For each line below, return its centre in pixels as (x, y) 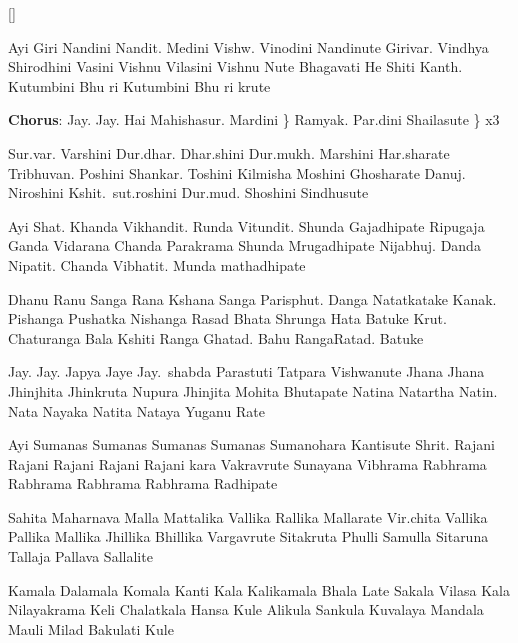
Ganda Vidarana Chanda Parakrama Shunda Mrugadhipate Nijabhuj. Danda (244, 245)
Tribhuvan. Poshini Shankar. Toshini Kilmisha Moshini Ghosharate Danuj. (237, 172)
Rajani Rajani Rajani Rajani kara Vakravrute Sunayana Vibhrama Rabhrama (247, 463)
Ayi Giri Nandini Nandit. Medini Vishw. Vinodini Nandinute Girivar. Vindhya (248, 46)
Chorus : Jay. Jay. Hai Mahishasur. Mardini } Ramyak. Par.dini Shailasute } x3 (254, 119)
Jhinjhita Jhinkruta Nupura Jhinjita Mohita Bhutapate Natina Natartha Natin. (253, 390)
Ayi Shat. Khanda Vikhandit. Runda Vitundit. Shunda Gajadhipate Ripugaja (246, 225)
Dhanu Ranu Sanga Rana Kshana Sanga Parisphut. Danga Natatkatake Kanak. (252, 298)
